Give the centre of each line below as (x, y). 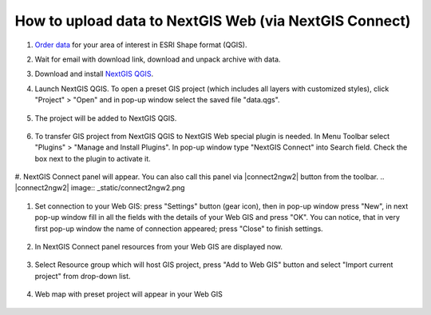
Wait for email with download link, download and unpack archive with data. (158, 59)
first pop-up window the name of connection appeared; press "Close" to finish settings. (179, 229)
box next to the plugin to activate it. (93, 158)
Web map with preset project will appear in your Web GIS (129, 294)
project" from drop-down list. (83, 276)
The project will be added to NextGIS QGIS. (106, 118)
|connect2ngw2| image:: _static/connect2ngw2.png (100, 188)
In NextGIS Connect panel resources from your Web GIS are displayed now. (159, 247)
